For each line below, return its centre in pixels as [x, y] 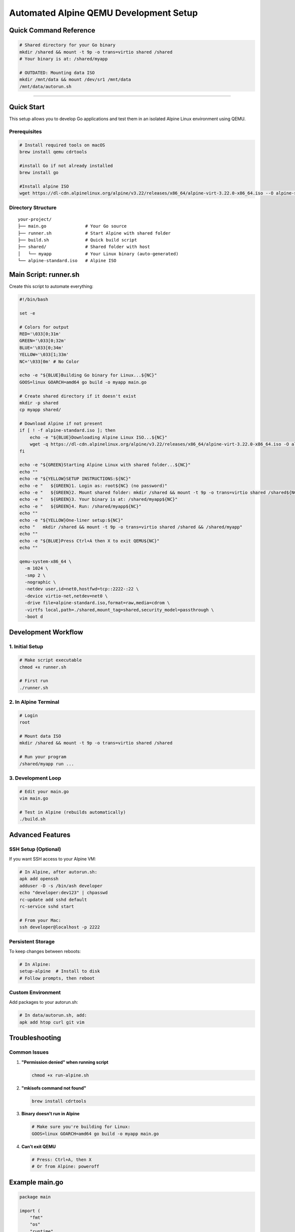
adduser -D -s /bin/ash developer [61, 886]
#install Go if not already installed [66, 166]
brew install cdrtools [59, 1101]
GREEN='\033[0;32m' [43, 341]
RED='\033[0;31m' [40, 334]
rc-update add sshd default [53, 900]
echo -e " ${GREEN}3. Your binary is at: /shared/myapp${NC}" [99, 499]
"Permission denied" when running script [65, 1062]
